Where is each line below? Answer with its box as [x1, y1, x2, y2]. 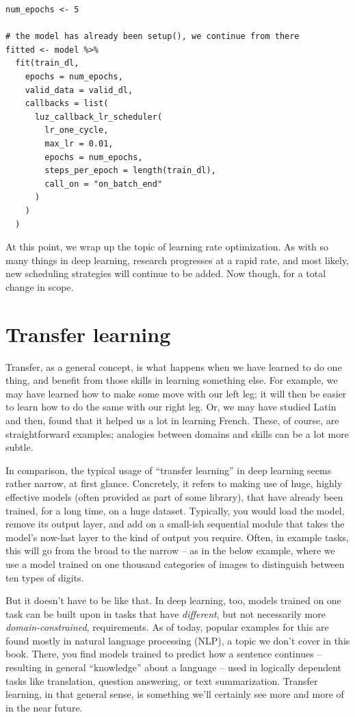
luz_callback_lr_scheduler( [34, 112, 163, 122]
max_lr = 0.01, [44, 138, 114, 148]
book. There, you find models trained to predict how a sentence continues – [5, 647, 322, 661]
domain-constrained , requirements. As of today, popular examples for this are [5, 620, 329, 634]
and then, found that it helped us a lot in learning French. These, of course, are [5, 413, 339, 427]
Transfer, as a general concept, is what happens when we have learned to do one [5, 359, 342, 374]
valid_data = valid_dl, [25, 85, 133, 95]
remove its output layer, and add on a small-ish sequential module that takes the [5, 517, 345, 531]
